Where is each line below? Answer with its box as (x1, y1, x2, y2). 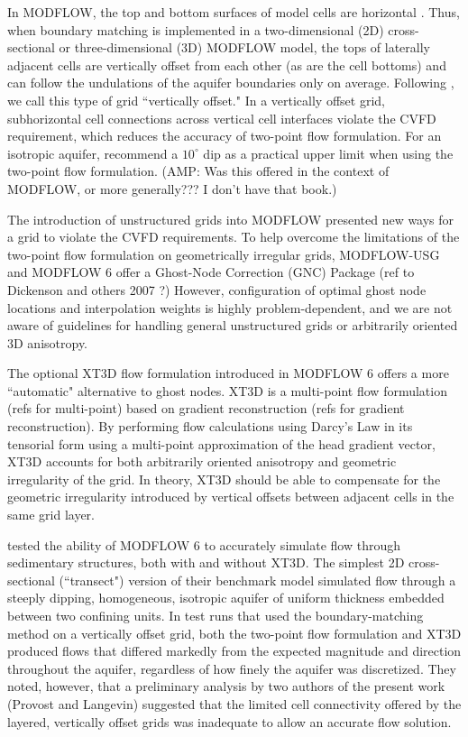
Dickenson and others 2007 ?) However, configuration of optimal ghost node (7, 280, 427, 299)
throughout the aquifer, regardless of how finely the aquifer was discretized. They (7, 659, 456, 677)
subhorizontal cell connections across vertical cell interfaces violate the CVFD (7, 108, 436, 127)
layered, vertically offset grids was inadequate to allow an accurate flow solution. (7, 712, 452, 731)
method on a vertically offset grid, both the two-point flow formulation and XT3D (7, 623, 462, 642)
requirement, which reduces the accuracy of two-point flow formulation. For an (7, 126, 442, 145)
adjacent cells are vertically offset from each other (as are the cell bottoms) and (7, 55, 446, 74)
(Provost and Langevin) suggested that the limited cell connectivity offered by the (7, 694, 462, 713)
